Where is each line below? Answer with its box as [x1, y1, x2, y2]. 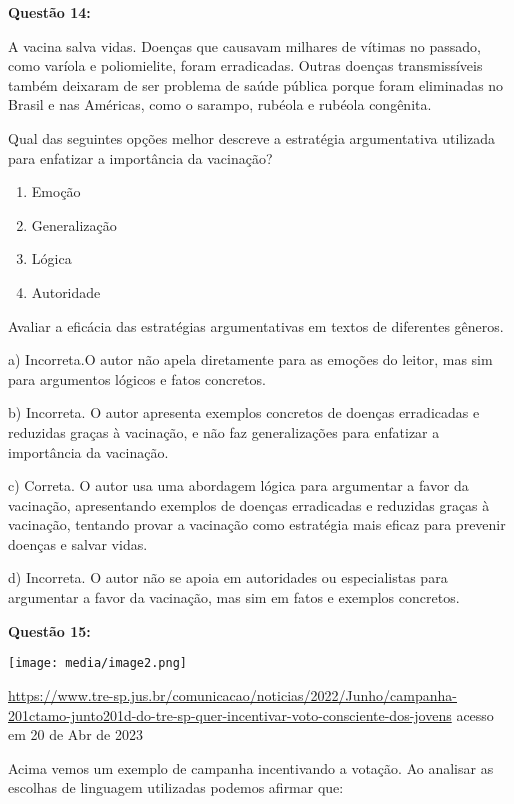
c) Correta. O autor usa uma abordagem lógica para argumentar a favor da [8, 475, 469, 496]
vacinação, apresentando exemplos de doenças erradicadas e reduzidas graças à [8, 494, 490, 515]
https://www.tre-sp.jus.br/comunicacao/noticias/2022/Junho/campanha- [8, 684, 458, 705]
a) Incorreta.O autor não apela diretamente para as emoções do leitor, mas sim [8, 349, 493, 370]
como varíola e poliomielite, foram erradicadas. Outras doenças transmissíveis [8, 55, 483, 76]
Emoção [31, 181, 81, 202]
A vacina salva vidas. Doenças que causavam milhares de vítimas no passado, [8, 35, 481, 56]
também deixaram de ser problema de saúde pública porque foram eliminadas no [8, 74, 504, 95]
